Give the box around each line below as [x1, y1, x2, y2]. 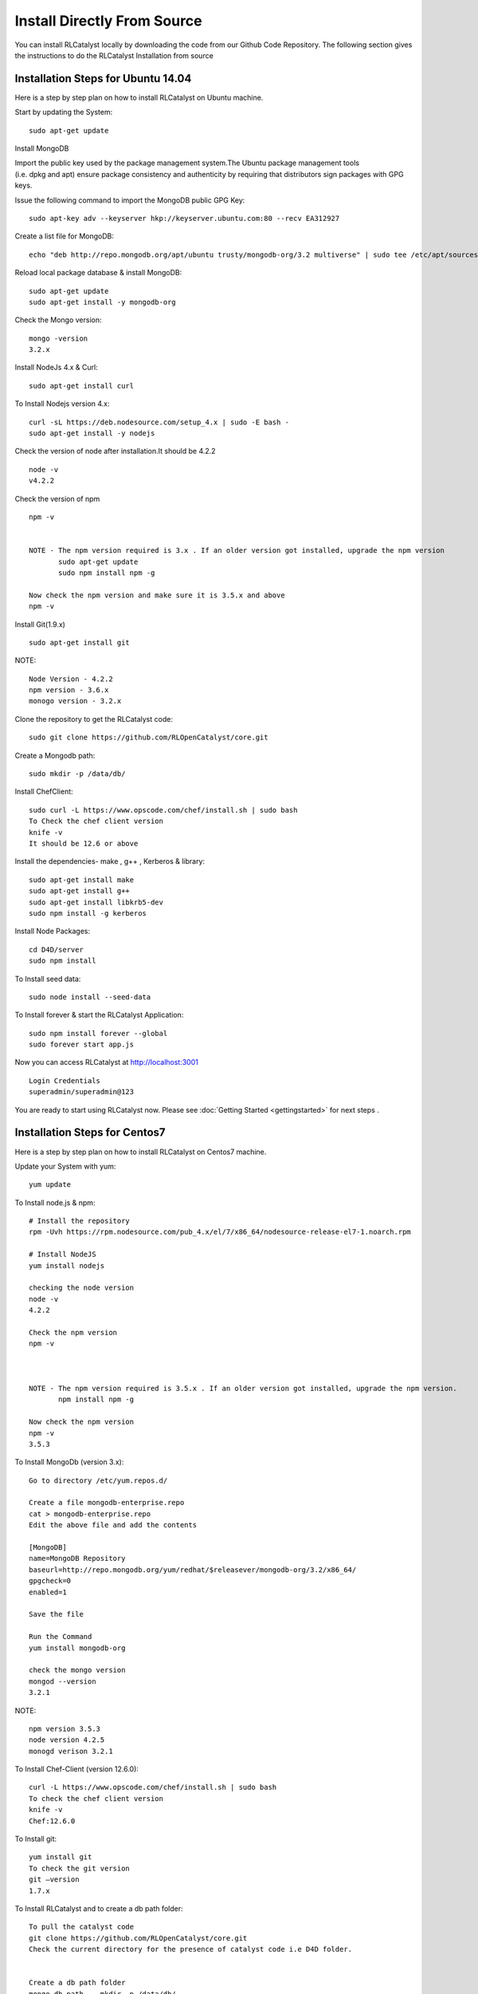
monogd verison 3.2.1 [29, 1747, 113, 1756]
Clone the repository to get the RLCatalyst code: [14, 714, 173, 723]
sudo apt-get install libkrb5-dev [29, 897, 163, 907]
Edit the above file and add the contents [29, 1520, 198, 1530]
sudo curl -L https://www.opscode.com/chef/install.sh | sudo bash [29, 806, 298, 814]
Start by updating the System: [14, 108, 113, 117]
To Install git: [14, 1834, 57, 1844]
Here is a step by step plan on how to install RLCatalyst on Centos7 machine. [14, 1147, 267, 1157]
